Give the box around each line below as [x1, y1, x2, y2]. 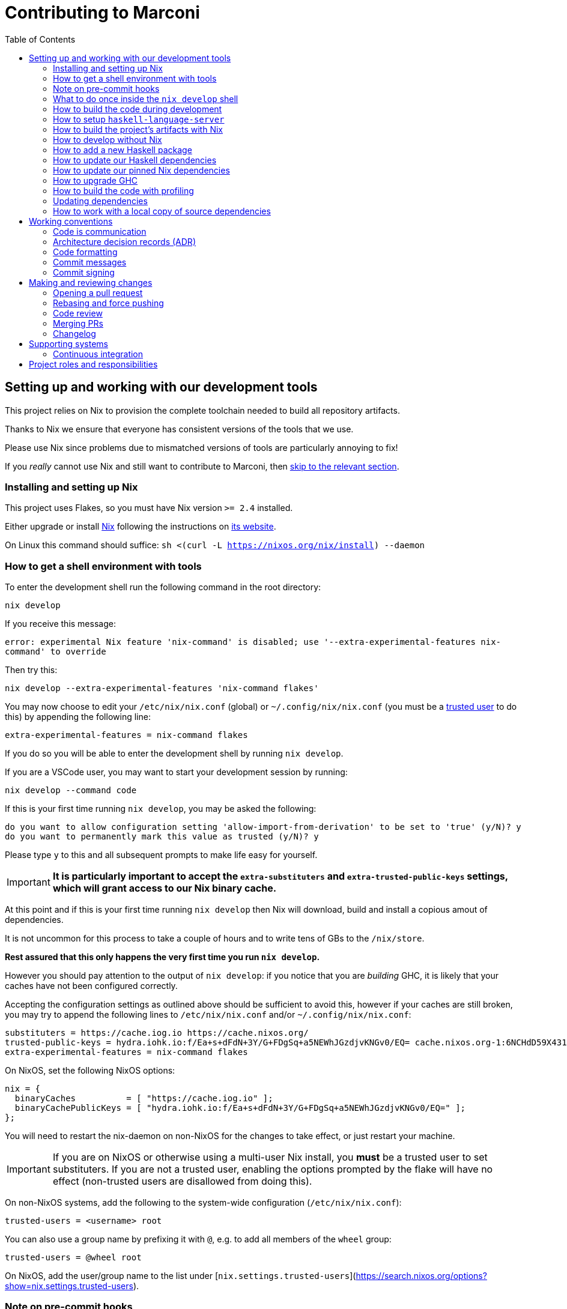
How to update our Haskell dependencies [53, 154, 217, 165]
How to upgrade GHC [53, 175, 138, 186]
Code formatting [53, 246, 118, 257]
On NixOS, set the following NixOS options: [5, 1065, 175, 1076]
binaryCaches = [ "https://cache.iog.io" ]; [14, 1093, 273, 1104]
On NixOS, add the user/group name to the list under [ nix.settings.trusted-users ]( [5, 1271, 356, 1281]
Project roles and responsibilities [29, 358, 158, 369]
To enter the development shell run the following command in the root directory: [5, 582, 321, 593]
